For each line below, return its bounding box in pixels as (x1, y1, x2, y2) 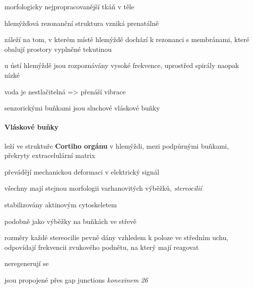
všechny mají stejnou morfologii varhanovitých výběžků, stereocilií (4, 183, 202, 193)
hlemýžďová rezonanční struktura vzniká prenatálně (4, 18, 159, 28)
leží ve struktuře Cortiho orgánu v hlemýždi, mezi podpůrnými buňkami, (4, 140, 229, 151)
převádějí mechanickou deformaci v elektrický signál (4, 166, 159, 177)
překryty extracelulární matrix (4, 150, 96, 160)
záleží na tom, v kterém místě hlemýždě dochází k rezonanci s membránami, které (4, 34, 250, 44)
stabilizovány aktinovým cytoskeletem (4, 199, 117, 209)
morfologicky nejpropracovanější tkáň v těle (4, 1, 135, 11)
